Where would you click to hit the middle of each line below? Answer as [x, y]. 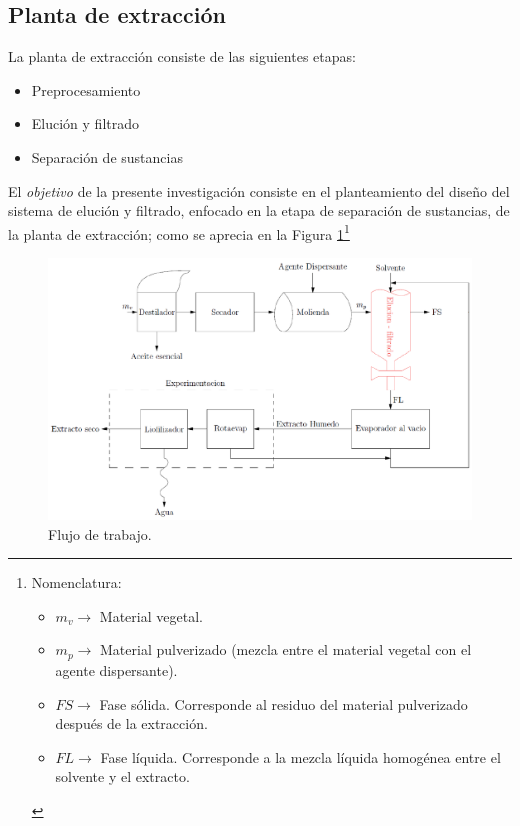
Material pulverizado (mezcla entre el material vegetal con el [286, 649]
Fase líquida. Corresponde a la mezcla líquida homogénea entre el [300, 756]
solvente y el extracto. [122, 776]
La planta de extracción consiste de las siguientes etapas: [182, 56]
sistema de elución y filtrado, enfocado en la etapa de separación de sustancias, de [259, 210]
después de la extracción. [131, 723]
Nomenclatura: [76, 582]
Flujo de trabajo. [100, 533]
